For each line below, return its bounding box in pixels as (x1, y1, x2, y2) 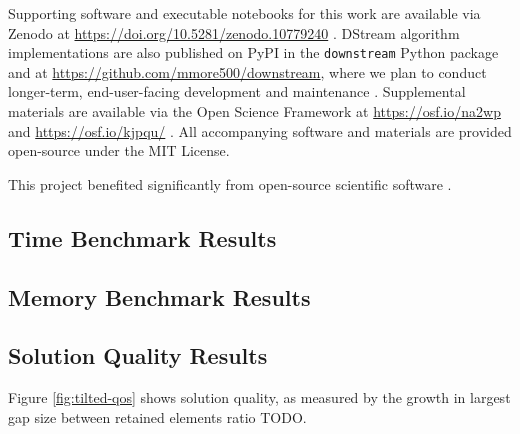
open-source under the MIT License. (8, 140, 230, 161)
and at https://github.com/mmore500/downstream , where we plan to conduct (8, 61, 487, 82)
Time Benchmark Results (8, 222, 277, 253)
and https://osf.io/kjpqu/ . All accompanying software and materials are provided (8, 120, 512, 141)
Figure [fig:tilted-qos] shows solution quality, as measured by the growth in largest (8, 387, 511, 408)
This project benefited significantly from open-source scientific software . (8, 173, 452, 194)
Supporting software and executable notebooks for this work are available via (8, 3, 481, 23)
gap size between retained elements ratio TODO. (8, 406, 307, 427)
